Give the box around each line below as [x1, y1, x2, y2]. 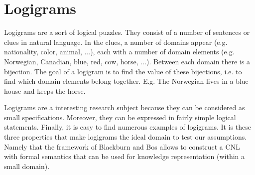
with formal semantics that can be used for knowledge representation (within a [4, 151, 245, 162]
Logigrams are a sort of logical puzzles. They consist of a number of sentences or [4, 27, 250, 37]
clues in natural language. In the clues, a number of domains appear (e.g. [4, 36, 228, 47]
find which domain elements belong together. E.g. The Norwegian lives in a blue [4, 76, 249, 86]
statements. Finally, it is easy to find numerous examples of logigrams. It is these [4, 122, 251, 132]
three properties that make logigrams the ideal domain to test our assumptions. [4, 132, 247, 142]
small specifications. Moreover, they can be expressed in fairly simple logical [4, 112, 236, 122]
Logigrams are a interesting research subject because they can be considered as [4, 102, 245, 113]
